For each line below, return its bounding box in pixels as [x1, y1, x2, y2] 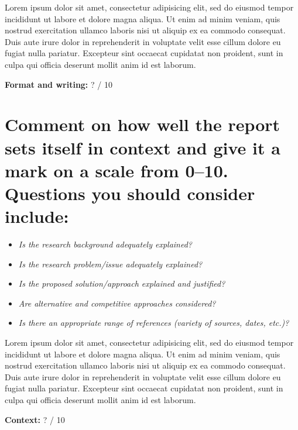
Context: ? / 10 [5, 413, 65, 425]
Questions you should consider [5, 181, 255, 205]
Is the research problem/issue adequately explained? [18, 257, 203, 270]
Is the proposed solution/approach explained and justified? [18, 277, 225, 290]
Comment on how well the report [5, 112, 280, 136]
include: [5, 204, 69, 228]
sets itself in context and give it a [5, 135, 280, 159]
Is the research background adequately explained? [18, 238, 192, 250]
